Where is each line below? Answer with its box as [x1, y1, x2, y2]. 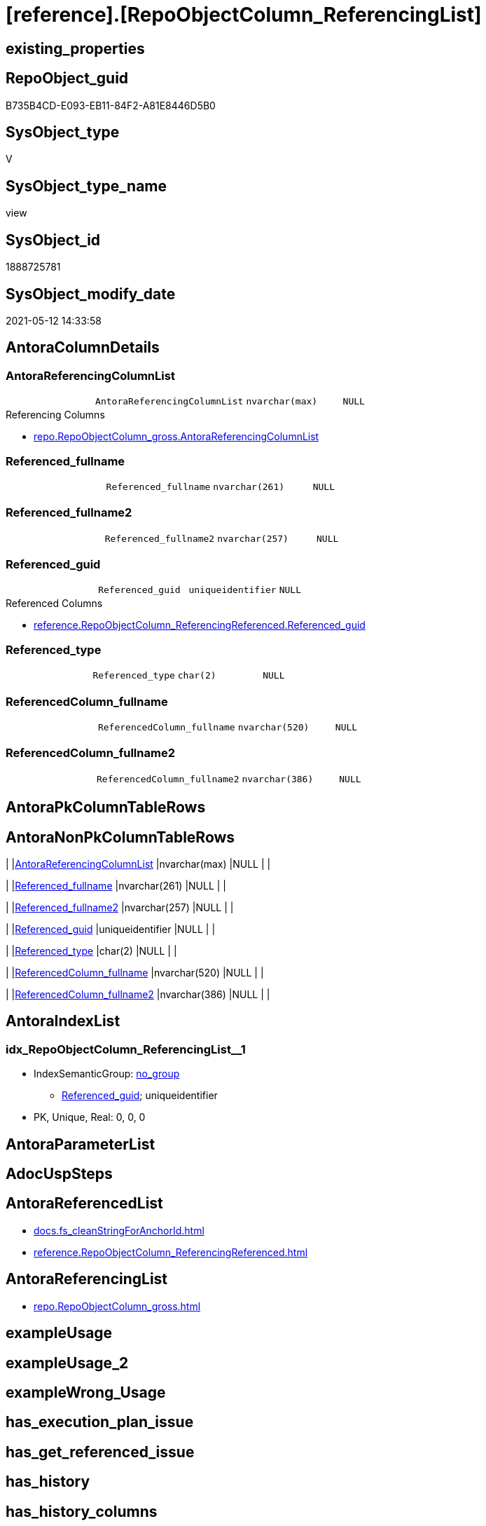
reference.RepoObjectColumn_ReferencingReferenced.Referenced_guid [34, 619, 366, 632]
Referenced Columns [6, 597, 103, 610]
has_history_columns [6, 1502, 158, 1520]
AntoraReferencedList [6, 1194, 163, 1213]
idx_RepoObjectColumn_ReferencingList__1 [6, 1042, 246, 1056]
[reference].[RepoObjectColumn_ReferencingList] [6, 3, 482, 27]
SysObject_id [6, 231, 101, 249]
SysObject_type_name [6, 177, 167, 195]
